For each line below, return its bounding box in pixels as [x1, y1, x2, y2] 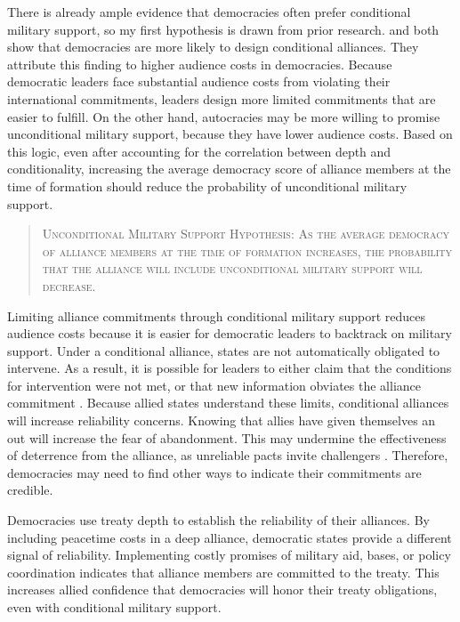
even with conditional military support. [7, 598, 222, 616]
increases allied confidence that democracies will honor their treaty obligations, [7, 580, 438, 599]
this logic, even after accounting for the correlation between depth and [7, 141, 391, 160]
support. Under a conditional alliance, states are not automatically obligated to [7, 341, 440, 359]
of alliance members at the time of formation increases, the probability [42, 241, 453, 260]
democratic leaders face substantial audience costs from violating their [7, 72, 391, 91]
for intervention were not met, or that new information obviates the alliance [7, 376, 421, 394]
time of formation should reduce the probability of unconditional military [7, 176, 408, 195]
